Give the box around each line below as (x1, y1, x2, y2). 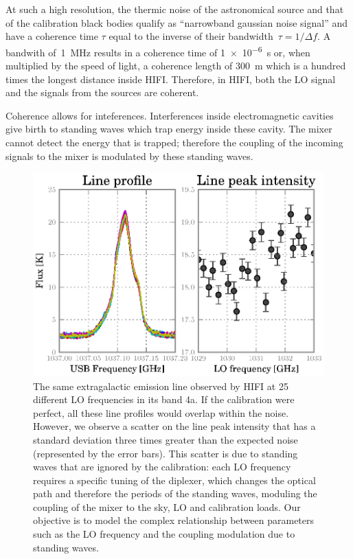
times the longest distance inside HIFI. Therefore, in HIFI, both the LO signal (5, 71, 336, 86)
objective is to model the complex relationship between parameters (33, 513, 315, 527)
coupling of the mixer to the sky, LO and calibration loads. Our (33, 499, 301, 514)
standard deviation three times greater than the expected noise (33, 432, 298, 446)
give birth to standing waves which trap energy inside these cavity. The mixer (5, 122, 332, 136)
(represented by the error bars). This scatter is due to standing (33, 446, 298, 460)
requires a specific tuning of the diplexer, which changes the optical (33, 472, 316, 487)
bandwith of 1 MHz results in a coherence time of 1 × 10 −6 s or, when (5, 43, 310, 59)
